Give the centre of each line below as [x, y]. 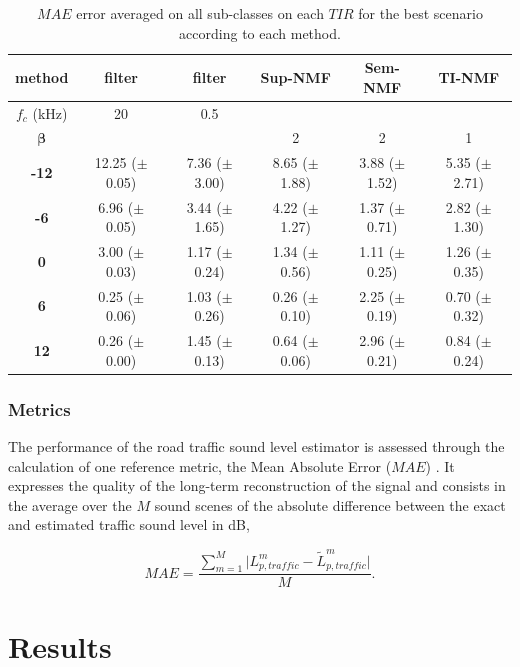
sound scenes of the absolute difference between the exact [330, 504]
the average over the [70, 504]
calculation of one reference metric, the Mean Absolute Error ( [200, 465]
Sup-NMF [295, 76]
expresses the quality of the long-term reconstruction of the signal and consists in [257, 485]
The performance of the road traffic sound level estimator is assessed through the [256, 445]
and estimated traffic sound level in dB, [129, 524]
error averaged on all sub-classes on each [200, 13]
